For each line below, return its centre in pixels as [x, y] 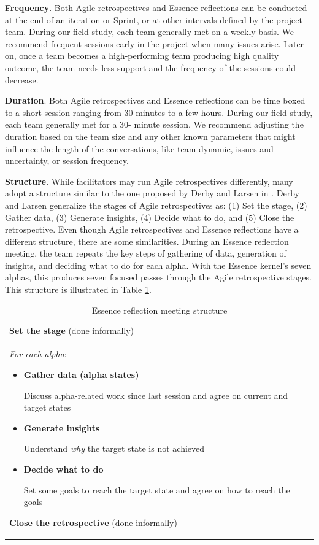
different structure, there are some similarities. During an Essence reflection [147, 241]
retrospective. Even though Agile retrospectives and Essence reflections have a [152, 229]
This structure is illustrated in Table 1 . [78, 289]
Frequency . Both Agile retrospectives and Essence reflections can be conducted [156, 7]
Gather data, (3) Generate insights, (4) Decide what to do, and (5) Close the [150, 217]
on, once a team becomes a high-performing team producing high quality [142, 56]
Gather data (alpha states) [81, 374]
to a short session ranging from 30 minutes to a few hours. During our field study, [159, 112]
